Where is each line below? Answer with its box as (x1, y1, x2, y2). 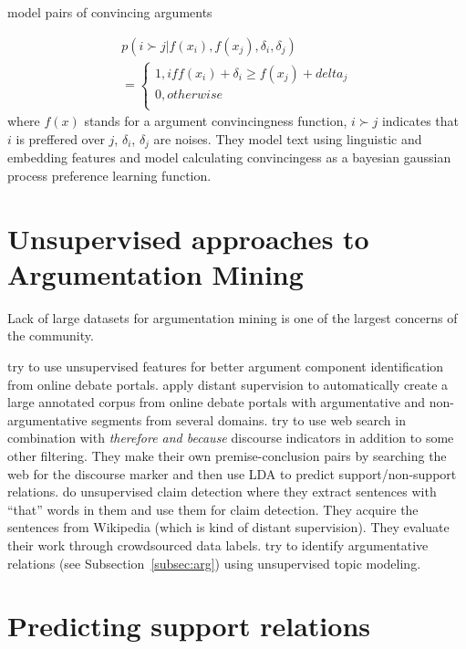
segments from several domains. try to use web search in (91, 410, 406, 429)
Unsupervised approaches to (7, 219, 369, 256)
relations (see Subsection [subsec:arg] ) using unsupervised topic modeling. (7, 553, 421, 572)
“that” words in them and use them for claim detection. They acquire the (7, 499, 419, 518)
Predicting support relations (7, 607, 370, 644)
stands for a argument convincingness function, (84, 111, 347, 131)
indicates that (381, 111, 459, 131)
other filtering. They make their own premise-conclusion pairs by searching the (7, 445, 447, 465)
